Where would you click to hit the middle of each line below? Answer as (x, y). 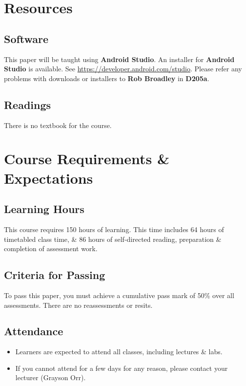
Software (26, 38)
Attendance (34, 331)
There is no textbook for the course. (58, 125)
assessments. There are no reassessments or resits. (78, 305)
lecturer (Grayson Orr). (51, 377)
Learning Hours (44, 209)
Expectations (49, 178)
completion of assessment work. (51, 248)
